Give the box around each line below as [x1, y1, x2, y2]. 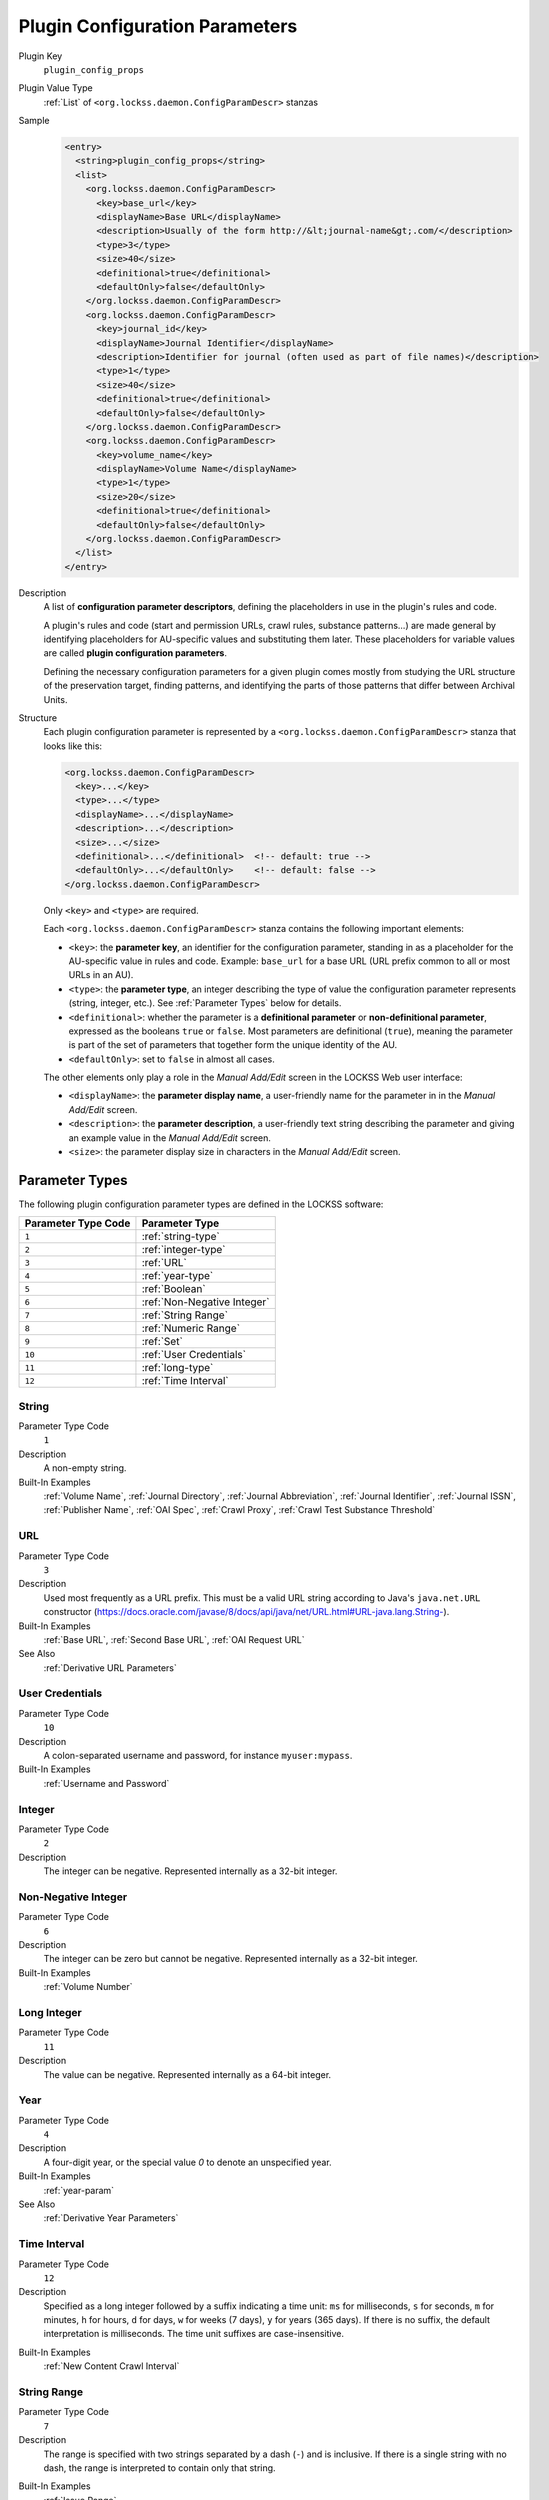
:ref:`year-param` [43, 2184, 115, 2196]
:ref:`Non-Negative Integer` [141, 1295, 270, 1309]
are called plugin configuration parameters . [43, 647, 227, 659]
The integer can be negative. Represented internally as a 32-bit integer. [43, 1865, 338, 1877]
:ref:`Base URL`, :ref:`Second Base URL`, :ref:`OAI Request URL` [43, 1633, 305, 1645]
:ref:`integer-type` [141, 1243, 226, 1257]
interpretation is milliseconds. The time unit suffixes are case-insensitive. [43, 2328, 345, 2340]
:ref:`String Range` [141, 1308, 229, 1322]
